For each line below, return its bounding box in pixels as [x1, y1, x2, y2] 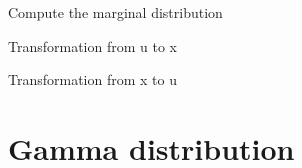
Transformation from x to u [8, 69, 177, 90]
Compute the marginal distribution [8, 2, 223, 22]
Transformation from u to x [8, 35, 177, 56]
